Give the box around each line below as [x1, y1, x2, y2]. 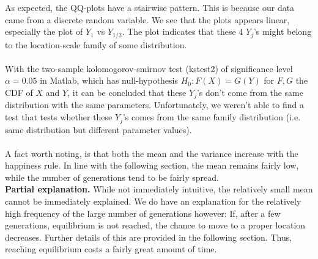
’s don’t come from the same [196, 86, 303, 99]
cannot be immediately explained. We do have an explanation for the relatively [5, 195, 301, 208]
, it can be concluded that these [67, 86, 187, 99]
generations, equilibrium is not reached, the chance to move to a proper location [5, 219, 306, 232]
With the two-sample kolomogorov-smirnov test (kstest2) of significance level [5, 62, 293, 75]
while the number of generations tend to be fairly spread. [5, 170, 219, 183]
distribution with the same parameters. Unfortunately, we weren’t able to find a [5, 98, 304, 111]
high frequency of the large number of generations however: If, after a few [5, 206, 281, 219]
